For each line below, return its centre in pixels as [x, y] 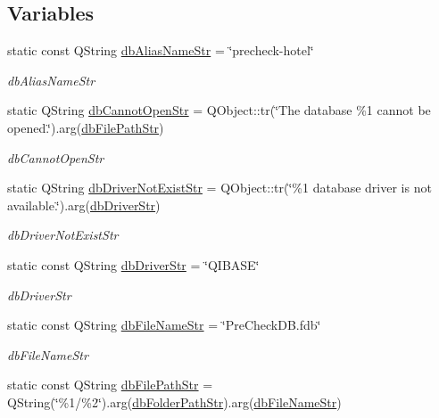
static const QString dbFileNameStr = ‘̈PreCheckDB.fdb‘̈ [164, 325]
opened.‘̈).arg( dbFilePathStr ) [86, 127]
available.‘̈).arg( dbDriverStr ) [84, 205]
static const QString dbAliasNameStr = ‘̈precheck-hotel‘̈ [161, 50]
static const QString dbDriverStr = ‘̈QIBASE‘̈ [133, 264]
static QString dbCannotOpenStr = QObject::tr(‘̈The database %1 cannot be [219, 110]
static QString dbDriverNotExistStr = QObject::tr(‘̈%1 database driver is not [219, 188]
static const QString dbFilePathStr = [110, 385]
